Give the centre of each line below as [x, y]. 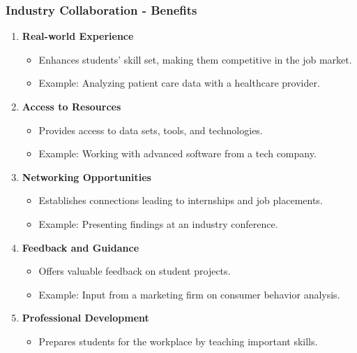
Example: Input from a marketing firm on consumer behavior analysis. [189, 294]
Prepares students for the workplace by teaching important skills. [178, 341]
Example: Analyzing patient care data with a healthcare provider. [179, 83]
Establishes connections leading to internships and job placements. [181, 200]
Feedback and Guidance [81, 247]
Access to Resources [71, 106]
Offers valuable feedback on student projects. [135, 271]
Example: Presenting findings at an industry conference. [158, 223]
